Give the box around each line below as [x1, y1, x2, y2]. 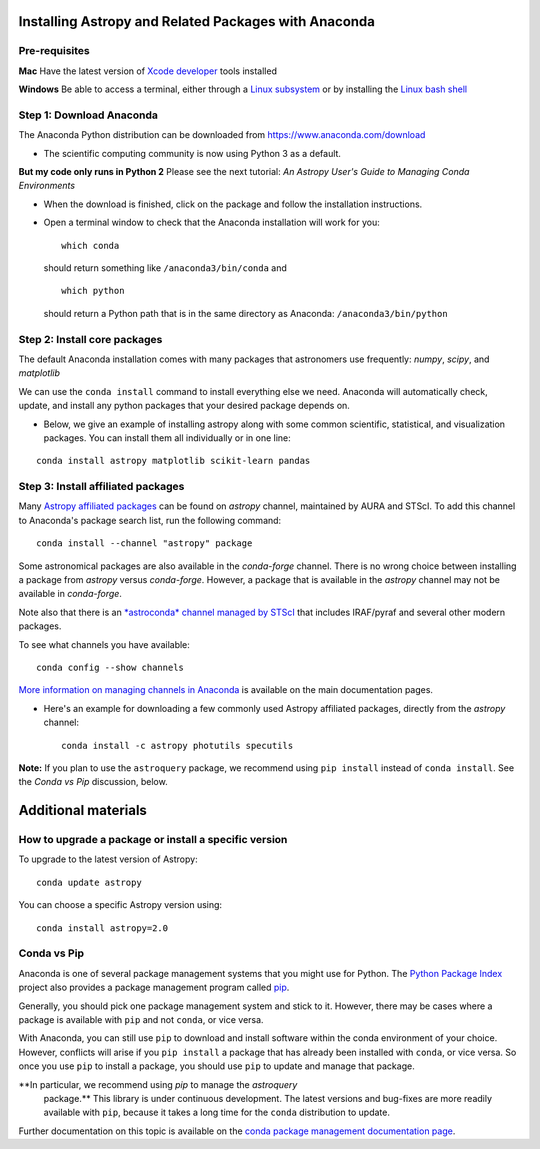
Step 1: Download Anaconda [18, 108, 159, 122]
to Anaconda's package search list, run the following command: [18, 514, 282, 526]
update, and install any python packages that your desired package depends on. [18, 400, 350, 412]
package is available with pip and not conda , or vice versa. [18, 1013, 264, 1025]
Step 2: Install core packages [18, 332, 163, 346]
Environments [18, 180, 75, 192]
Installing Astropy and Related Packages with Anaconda [18, 13, 375, 30]
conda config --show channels [36, 661, 185, 673]
